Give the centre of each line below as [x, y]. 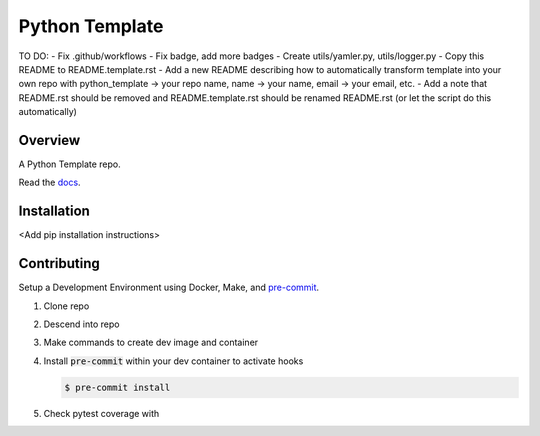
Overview [49, 140]
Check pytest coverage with [101, 413]
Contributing [59, 263]
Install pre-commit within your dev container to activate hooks [173, 361]
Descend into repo [81, 324]
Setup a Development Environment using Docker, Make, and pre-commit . [169, 287]
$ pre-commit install [117, 387]
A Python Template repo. [70, 164]
